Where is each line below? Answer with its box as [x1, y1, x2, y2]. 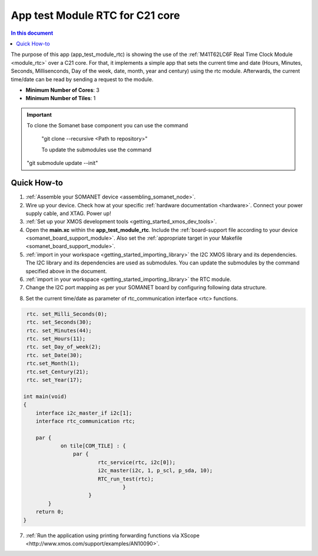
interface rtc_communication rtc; [35, 418, 135, 424]
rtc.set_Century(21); [26, 368, 89, 375]
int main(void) [23, 393, 67, 400]
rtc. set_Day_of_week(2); [26, 343, 101, 350]
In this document [11, 29, 54, 37]
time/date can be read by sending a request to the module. [11, 75, 154, 82]
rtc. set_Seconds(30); [26, 319, 92, 326]
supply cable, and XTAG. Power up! [25, 210, 111, 217]
